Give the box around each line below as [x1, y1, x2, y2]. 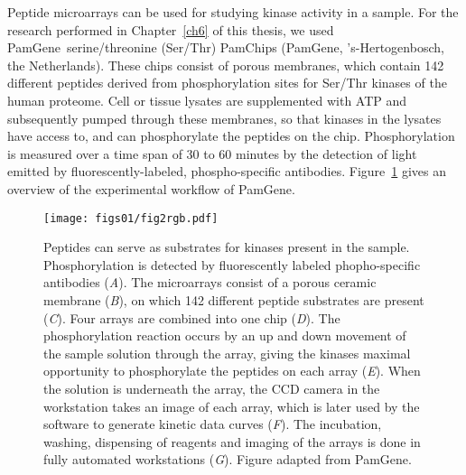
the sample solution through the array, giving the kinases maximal [43, 343, 411, 362]
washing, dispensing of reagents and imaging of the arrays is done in [43, 432, 421, 451]
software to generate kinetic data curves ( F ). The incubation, [43, 414, 382, 433]
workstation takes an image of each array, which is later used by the [43, 396, 420, 415]
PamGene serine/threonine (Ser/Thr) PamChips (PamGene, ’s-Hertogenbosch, [7, 38, 444, 57]
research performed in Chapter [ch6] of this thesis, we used [7, 20, 334, 39]
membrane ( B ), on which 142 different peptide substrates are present [43, 290, 424, 309]
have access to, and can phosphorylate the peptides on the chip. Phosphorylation [7, 126, 455, 145]
